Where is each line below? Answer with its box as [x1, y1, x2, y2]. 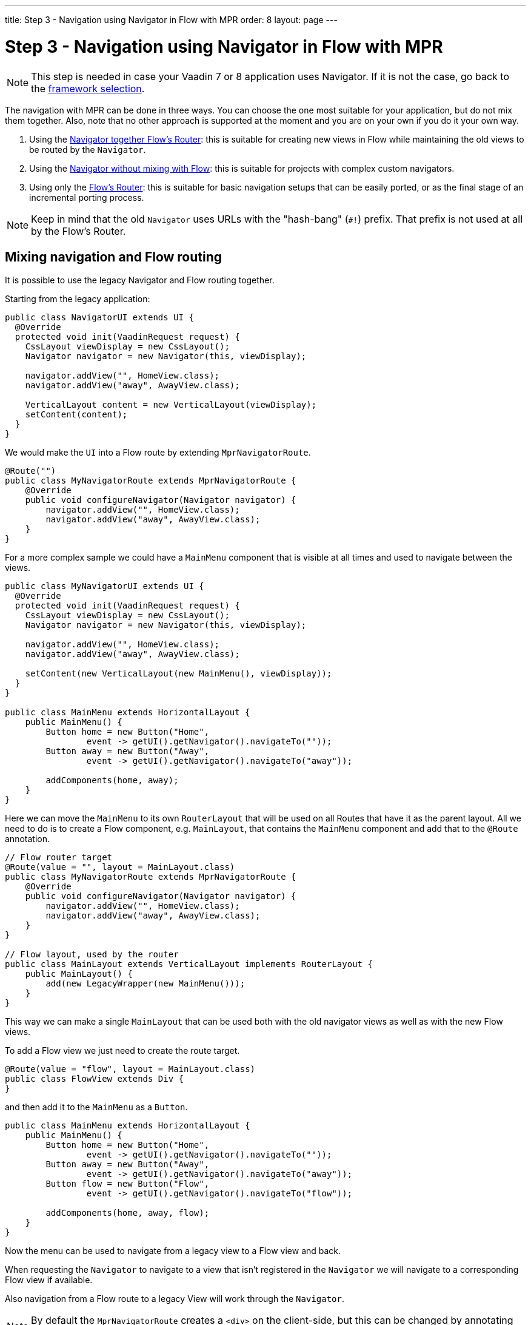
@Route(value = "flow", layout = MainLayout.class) [5, 1064, 256, 1074]
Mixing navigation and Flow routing [5, 249, 222, 265]
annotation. [5, 834, 50, 845]
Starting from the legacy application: [5, 294, 150, 305]
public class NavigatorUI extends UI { [5, 312, 194, 323]
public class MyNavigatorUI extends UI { [5, 581, 204, 592]
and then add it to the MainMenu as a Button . [5, 1102, 188, 1113]
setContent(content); [25, 410, 128, 420]
